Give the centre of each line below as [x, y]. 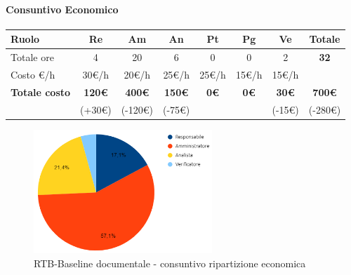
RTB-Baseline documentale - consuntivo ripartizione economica [170, 263]
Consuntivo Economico [62, 9]
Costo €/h [33, 74]
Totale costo [41, 92]
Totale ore [32, 57]
